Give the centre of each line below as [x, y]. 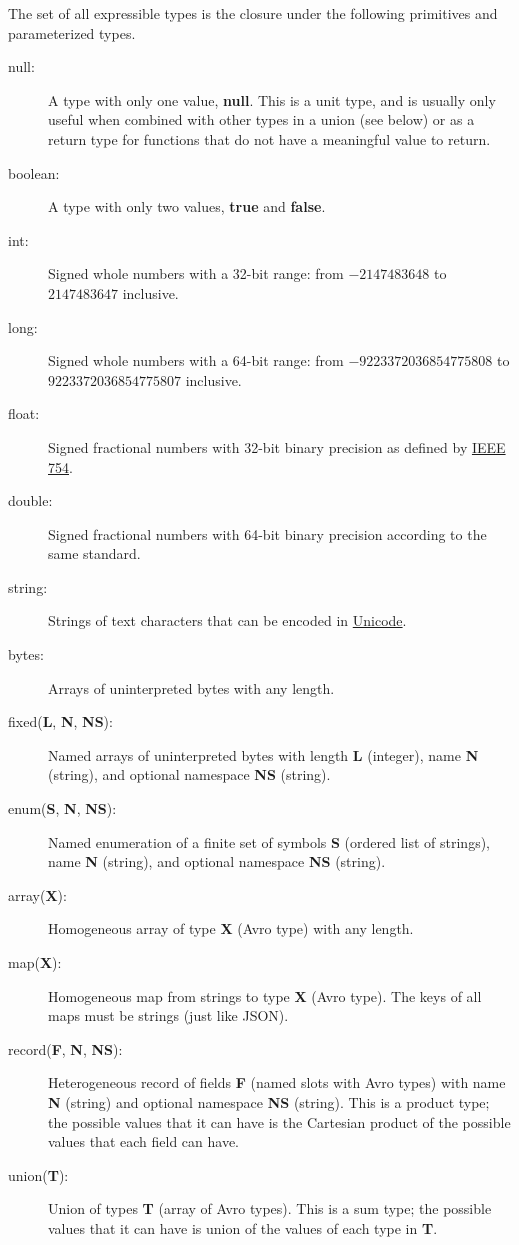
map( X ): [35, 962]
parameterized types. [72, 32]
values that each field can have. [144, 1141]
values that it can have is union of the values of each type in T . [243, 1227]
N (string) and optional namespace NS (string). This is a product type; [269, 1101]
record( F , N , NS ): [65, 1048]
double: [30, 500]
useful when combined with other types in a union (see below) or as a [261, 119]
